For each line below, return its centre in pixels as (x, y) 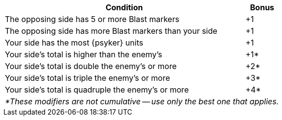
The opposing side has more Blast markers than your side (111, 31)
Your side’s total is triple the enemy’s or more (88, 78)
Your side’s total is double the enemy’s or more (91, 66)
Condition (124, 7)
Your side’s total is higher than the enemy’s (84, 54)
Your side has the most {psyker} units (74, 43)
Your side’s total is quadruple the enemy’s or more (97, 90)
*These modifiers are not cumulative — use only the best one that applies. (142, 101)
